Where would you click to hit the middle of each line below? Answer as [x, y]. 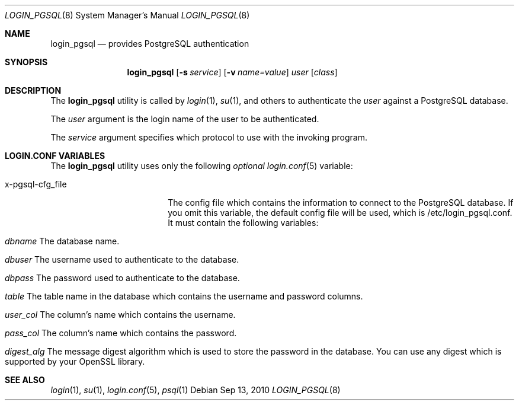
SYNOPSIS [26, 62]
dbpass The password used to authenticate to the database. [122, 278]
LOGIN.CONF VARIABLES [55, 156]
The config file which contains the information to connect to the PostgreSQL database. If [341, 203]
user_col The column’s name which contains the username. [120, 315]
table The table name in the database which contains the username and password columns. [184, 296]
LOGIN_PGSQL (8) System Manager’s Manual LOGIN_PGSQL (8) [127, 15]
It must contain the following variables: [243, 223]
